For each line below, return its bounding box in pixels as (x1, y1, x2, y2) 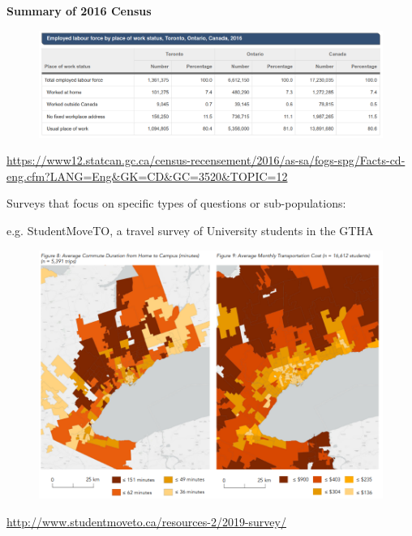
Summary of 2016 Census (6, 2, 152, 19)
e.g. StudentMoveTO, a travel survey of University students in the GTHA (6, 222, 374, 239)
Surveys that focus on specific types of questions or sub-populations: (6, 195, 346, 212)
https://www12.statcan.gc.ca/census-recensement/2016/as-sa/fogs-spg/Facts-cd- (6, 152, 406, 169)
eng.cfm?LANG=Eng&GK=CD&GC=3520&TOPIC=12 (6, 167, 288, 184)
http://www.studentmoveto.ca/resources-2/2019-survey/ (6, 512, 286, 530)
